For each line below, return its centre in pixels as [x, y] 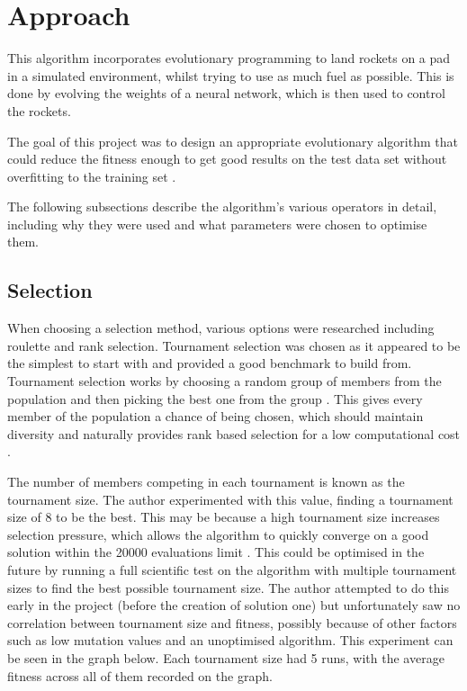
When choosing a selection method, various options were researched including [221, 328]
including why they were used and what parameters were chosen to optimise [217, 224]
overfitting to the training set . [92, 176]
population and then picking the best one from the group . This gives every [215, 398]
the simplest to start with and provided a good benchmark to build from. [210, 363]
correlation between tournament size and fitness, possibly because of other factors [232, 622]
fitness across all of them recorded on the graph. [140, 675]
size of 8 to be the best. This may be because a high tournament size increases [224, 517]
